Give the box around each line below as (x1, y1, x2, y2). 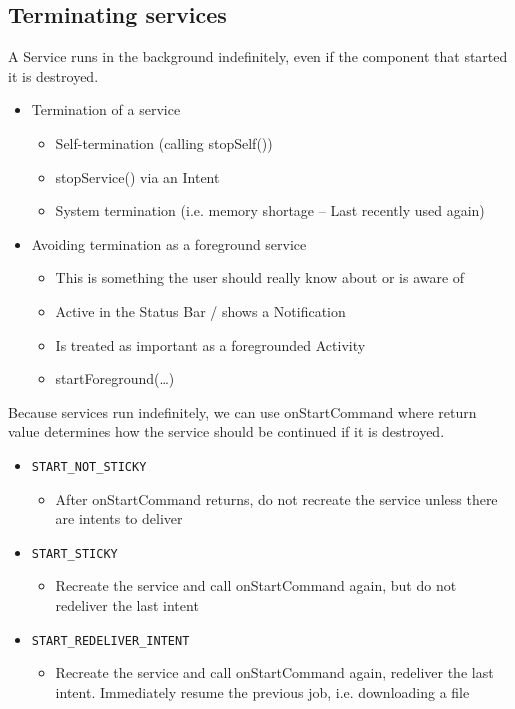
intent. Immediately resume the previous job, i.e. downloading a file (55, 681, 470, 702)
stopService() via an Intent (55, 166, 220, 187)
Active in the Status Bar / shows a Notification (55, 300, 346, 321)
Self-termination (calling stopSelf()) (55, 132, 273, 153)
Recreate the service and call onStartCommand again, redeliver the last (55, 662, 494, 683)
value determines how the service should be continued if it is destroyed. (8, 421, 445, 442)
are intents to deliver (55, 508, 183, 529)
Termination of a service (31, 99, 181, 120)
